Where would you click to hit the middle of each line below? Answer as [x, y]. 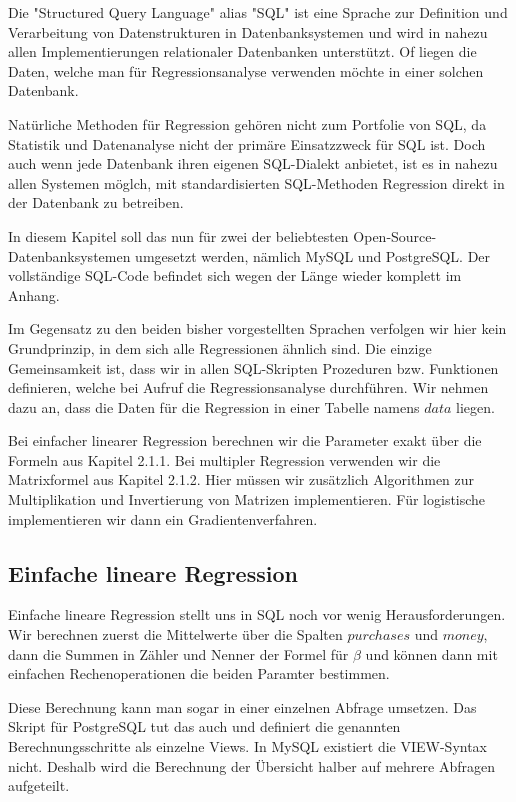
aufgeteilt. [39, 785]
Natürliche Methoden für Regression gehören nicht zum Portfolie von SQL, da [247, 123]
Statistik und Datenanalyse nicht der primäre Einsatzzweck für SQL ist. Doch [247, 143]
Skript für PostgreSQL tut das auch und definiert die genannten [204, 726]
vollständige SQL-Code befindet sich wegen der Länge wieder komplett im [235, 275]
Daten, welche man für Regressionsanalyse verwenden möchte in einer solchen [246, 70]
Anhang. [34, 294]
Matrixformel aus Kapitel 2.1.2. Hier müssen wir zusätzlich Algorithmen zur [241, 479]
